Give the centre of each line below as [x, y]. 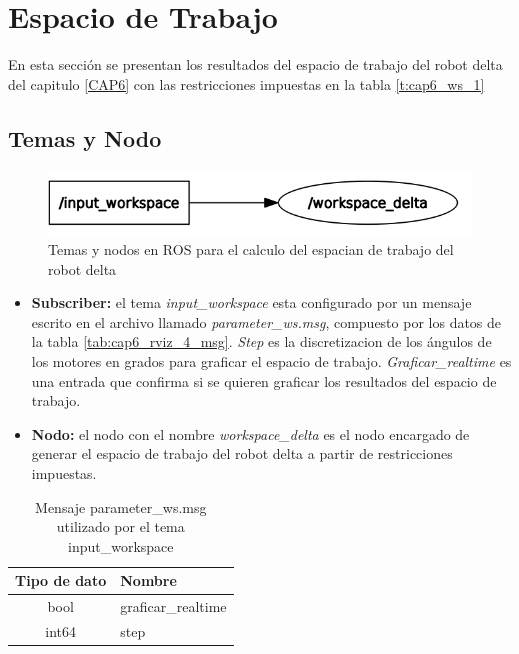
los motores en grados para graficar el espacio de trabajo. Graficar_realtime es [271, 361]
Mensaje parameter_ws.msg [121, 506]
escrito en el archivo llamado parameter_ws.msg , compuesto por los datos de [266, 321]
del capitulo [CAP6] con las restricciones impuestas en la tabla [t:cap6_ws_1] [246, 83]
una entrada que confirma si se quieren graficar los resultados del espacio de [264, 380]
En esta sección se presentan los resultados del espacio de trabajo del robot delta [255, 64]
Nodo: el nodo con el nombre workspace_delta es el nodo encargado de [250, 433]
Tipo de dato [61, 580]
